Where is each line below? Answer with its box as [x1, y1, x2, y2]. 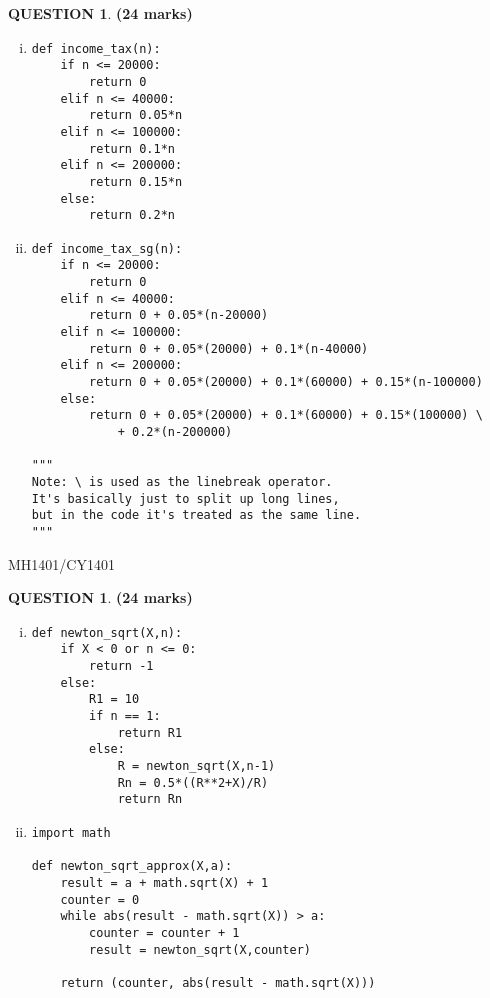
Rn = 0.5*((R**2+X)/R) [117, 775, 269, 790]
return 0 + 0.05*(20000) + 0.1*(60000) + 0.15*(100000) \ [89, 408, 483, 423]
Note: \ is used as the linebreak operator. [31, 475, 333, 489]
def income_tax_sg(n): [31, 241, 183, 256]
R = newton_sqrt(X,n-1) [117, 759, 276, 774]
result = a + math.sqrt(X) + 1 [60, 876, 269, 890]
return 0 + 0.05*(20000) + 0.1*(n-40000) [89, 341, 369, 356]
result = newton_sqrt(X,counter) [89, 942, 311, 957]
